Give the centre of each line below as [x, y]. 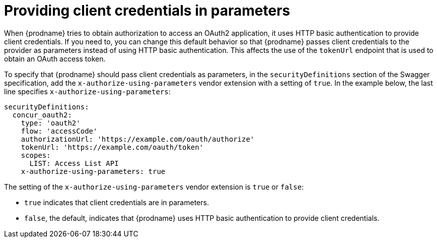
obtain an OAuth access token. [55, 58]
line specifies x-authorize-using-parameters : [87, 91]
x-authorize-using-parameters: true [93, 171]
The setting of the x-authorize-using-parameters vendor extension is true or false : [154, 187]
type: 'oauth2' [51, 123]
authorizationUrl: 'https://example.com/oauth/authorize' [138, 139]
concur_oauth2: [42, 115]
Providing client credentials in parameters [147, 11]
